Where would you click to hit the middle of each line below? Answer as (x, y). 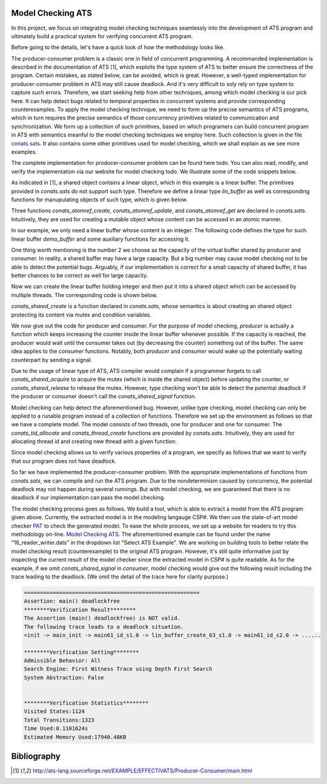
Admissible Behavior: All (62, 661)
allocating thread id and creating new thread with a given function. (94, 441)
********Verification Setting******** (81, 652)
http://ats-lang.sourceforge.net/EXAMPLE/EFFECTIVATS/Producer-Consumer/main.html (142, 771)
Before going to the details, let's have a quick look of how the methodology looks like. (118, 47)
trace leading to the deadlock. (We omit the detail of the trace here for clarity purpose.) (120, 577)
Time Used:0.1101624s (56, 729)
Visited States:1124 (54, 712)
